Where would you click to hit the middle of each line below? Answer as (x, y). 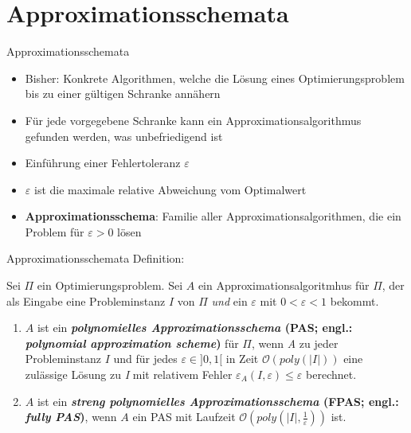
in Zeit (242, 359)
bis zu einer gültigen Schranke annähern (123, 94)
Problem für (55, 231)
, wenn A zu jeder (295, 343)
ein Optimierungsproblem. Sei (110, 285)
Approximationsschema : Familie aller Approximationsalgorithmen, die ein (213, 216)
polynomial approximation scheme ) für (132, 343)
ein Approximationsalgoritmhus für (284, 285)
